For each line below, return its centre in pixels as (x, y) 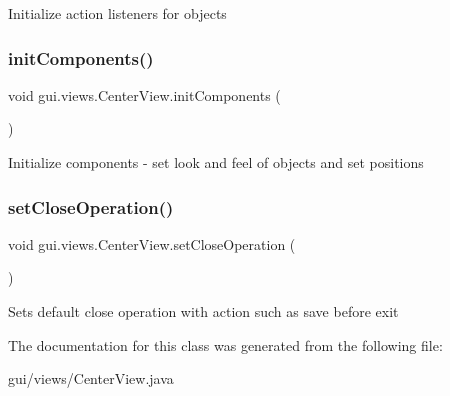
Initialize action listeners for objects (117, 13)
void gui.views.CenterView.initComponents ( (144, 94)
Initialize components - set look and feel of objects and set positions (216, 162)
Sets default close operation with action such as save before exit (203, 311)
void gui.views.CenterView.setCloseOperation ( (152, 243)
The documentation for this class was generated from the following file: (225, 344)
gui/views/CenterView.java (91, 378)
